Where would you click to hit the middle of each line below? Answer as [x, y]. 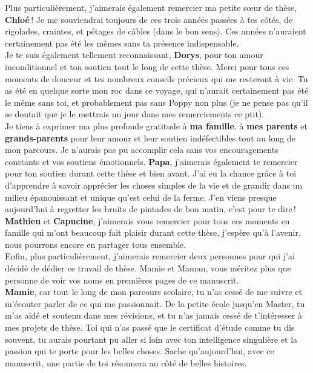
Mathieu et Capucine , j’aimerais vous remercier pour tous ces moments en [147, 220]
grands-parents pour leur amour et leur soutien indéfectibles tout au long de [150, 138]
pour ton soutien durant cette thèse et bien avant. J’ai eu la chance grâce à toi [151, 173]
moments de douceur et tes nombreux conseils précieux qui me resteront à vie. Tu [156, 78]
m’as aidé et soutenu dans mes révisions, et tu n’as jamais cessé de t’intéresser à [153, 315]
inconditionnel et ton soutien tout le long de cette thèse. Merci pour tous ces [147, 66]
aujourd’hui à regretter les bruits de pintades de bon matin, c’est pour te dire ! [150, 209]
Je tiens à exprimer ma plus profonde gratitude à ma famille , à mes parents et [156, 125]
